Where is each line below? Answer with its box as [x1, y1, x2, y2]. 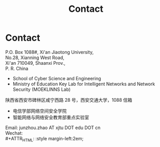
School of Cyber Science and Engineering [12, 75, 101, 81]
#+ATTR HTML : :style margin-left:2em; [5, 135, 84, 143]
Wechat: [5, 130, 23, 136]
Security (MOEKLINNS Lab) [12, 86, 71, 93]
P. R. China [5, 65, 29, 71]
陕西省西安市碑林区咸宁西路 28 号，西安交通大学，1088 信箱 [5, 97, 132, 103]
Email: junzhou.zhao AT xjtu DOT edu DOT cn [5, 124, 101, 131]
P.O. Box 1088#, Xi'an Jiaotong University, [5, 49, 94, 55]
